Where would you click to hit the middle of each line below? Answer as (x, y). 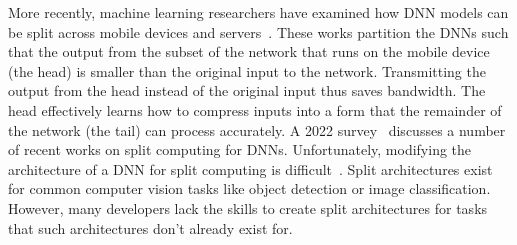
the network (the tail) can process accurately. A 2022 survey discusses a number (257, 129)
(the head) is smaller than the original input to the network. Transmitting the (247, 70)
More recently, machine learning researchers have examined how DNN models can (258, 12)
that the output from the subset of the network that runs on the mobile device (249, 51)
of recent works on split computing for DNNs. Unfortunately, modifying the (240, 149)
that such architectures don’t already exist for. (150, 227)
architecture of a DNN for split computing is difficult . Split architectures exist (250, 168)
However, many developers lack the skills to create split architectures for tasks (248, 207)
